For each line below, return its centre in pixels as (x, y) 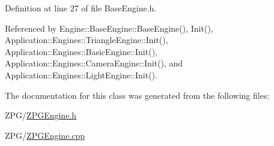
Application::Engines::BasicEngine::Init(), (81, 51)
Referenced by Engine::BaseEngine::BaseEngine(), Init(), (109, 28)
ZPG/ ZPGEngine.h (41, 115)
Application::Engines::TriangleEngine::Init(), (87, 40)
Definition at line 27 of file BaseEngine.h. (81, 8)
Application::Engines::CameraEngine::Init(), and (94, 63)
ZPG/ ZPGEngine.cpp (45, 135)
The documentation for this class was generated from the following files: (137, 95)
